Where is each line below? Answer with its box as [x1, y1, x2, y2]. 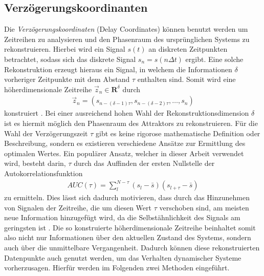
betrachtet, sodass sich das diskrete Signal [4, 53, 136, 64]
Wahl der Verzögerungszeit [4, 128, 88, 138]
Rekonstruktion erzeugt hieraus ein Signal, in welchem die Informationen [4, 63, 232, 74]
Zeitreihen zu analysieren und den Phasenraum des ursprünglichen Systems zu [4, 33, 250, 44]
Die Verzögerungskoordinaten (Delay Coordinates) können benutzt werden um [4, 24, 248, 34]
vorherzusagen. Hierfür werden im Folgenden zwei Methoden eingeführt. [4, 262, 230, 273]
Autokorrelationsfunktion [4, 167, 83, 178]
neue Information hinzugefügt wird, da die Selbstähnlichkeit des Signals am [4, 212, 240, 223]
